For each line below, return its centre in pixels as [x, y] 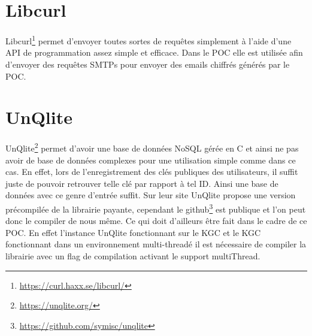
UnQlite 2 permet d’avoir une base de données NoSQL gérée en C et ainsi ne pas [152, 147]
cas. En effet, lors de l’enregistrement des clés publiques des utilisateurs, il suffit [152, 172]
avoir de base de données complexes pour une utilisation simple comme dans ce [151, 160]
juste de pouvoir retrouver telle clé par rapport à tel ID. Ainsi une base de [142, 183]
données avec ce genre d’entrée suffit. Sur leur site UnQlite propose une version [151, 195]
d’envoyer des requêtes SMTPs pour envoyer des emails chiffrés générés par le [148, 64]
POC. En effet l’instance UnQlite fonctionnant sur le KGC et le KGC [133, 232]
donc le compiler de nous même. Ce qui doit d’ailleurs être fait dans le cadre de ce [156, 221]
